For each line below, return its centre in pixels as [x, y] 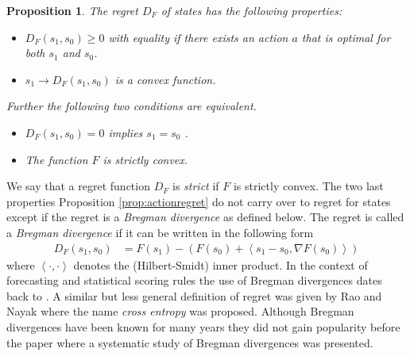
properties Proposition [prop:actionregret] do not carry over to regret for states [199, 201]
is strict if [196, 186]
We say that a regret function [78, 186]
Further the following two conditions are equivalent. [132, 106]
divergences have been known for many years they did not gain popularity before [203, 326]
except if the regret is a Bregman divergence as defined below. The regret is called [205, 217]
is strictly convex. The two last [308, 186]
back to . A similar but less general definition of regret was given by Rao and [194, 295]
